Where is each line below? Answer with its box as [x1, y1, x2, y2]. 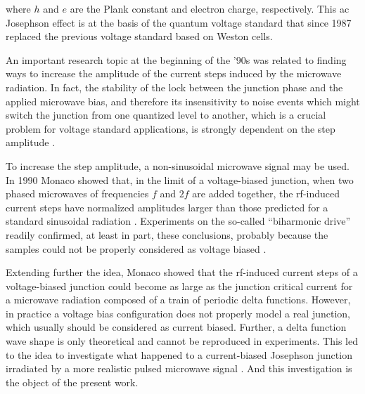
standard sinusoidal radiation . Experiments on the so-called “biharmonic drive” [6, 214, 351, 228]
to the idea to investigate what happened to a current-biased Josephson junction [6, 347, 352, 362]
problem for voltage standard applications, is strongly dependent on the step [6, 121, 335, 136]
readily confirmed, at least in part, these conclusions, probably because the [6, 227, 328, 242]
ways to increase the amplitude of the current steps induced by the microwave [6, 66, 342, 81]
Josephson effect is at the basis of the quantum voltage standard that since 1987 [6, 15, 352, 29]
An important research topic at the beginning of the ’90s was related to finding [6, 52, 347, 67]
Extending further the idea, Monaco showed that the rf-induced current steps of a [6, 265, 358, 280]
